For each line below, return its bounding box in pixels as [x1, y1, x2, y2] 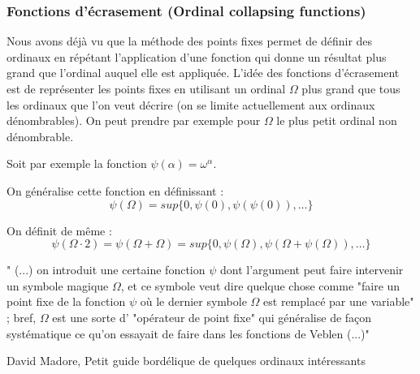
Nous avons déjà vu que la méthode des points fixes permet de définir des [6, 32, 373, 49]
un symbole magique [6, 277, 109, 294]
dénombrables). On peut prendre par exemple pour [6, 112, 261, 129]
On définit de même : [6, 221, 112, 239]
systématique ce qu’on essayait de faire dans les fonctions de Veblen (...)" [6, 325, 370, 342]
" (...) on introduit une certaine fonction [6, 261, 206, 278]
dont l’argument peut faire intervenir [219, 261, 404, 278]
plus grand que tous [301, 80, 401, 97]
